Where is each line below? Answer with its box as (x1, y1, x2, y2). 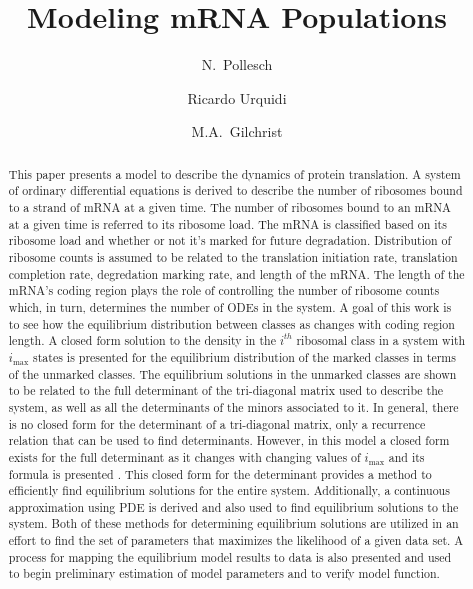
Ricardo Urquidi (187, 87, 287, 108)
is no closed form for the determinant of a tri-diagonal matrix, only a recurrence (8, 415, 426, 432)
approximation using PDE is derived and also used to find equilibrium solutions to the (8, 498, 459, 515)
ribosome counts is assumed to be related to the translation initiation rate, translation (8, 248, 458, 265)
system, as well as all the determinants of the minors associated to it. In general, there (8, 398, 459, 415)
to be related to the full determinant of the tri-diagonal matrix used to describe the (8, 382, 444, 399)
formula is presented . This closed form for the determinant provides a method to (8, 465, 432, 482)
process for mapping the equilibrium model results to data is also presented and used (8, 548, 452, 565)
